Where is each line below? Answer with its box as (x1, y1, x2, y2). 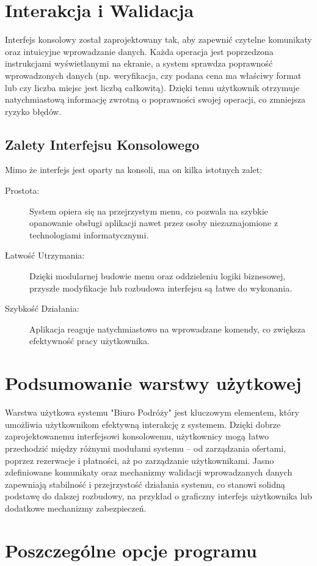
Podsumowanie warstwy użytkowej (5, 370, 302, 395)
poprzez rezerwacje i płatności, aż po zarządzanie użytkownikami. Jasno (5, 454, 274, 466)
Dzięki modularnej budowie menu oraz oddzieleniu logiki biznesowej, (29, 270, 286, 282)
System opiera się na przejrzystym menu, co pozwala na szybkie (29, 204, 268, 217)
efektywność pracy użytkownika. (29, 334, 150, 347)
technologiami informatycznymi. (29, 228, 149, 241)
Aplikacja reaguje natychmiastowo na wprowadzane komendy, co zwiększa (29, 322, 306, 335)
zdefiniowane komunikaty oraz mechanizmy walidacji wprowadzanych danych (5, 466, 293, 479)
